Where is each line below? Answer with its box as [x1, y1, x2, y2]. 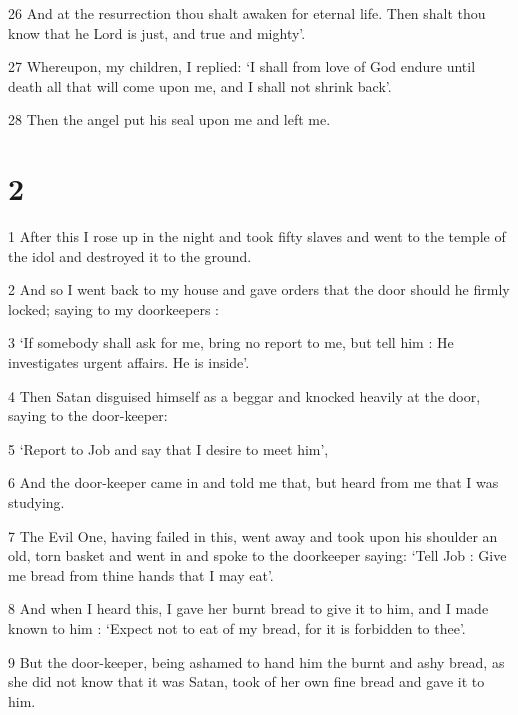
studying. [8, 492, 65, 513]
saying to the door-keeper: [8, 405, 168, 426]
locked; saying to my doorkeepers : [8, 298, 219, 319]
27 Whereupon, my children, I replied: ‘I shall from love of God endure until [8, 56, 476, 77]
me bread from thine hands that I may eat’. [8, 564, 274, 585]
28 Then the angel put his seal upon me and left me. [8, 109, 331, 130]
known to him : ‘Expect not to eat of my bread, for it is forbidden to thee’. [8, 618, 466, 638]
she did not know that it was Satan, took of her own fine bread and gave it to [8, 671, 485, 692]
